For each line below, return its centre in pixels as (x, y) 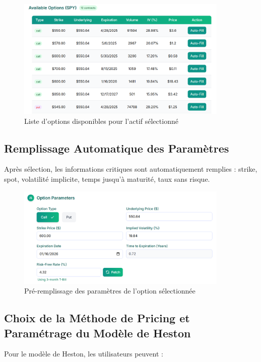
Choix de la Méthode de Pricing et (97, 318)
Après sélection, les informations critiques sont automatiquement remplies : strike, (131, 169)
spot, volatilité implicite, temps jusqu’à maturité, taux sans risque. (107, 178)
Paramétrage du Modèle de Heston (97, 333)
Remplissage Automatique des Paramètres (117, 148)
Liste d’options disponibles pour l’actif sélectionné (101, 121)
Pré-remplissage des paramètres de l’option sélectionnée (110, 291)
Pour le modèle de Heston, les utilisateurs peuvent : (84, 354)
